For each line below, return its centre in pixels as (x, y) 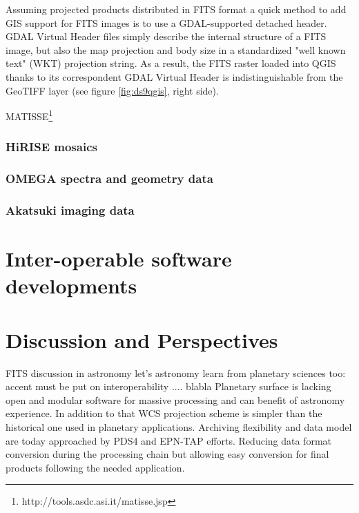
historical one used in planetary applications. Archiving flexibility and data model (179, 427)
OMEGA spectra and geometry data (109, 178)
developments (71, 285)
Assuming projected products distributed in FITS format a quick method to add (176, 9)
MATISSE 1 (29, 115)
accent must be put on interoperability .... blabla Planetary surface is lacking (168, 386)
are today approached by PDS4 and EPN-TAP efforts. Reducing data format (168, 440)
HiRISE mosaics (51, 147)
